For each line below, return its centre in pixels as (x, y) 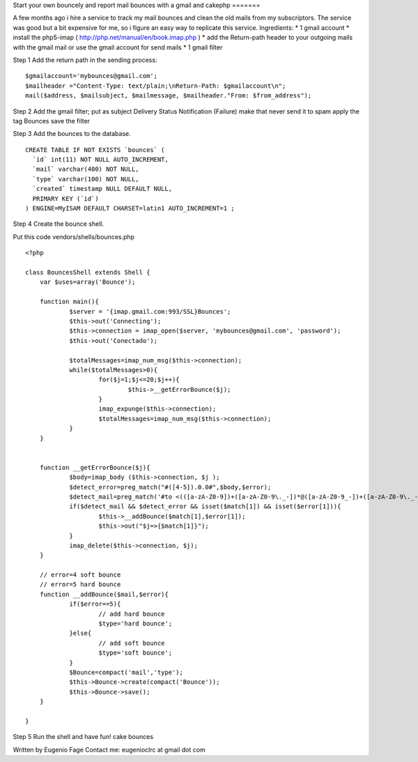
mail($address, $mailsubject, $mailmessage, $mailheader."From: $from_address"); (169, 96)
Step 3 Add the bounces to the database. (72, 134)
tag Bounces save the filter (52, 121)
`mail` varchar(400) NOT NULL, (86, 169)
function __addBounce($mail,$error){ (104, 594)
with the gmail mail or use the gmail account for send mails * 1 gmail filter (118, 47)
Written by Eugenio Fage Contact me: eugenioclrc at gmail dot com (109, 749)
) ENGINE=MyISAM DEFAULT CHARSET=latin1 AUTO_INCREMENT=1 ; (130, 208)
